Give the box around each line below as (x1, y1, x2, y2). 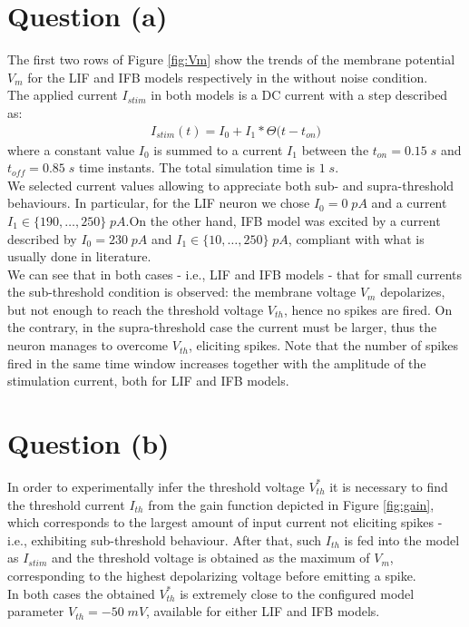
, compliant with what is (288, 229, 425, 248)
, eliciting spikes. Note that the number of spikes (188, 336, 458, 355)
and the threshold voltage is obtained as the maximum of (51, 548, 370, 567)
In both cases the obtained (7, 583, 155, 603)
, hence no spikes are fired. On (283, 299, 453, 318)
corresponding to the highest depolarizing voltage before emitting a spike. (7, 565, 416, 584)
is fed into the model (344, 530, 460, 549)
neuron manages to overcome (7, 336, 169, 355)
